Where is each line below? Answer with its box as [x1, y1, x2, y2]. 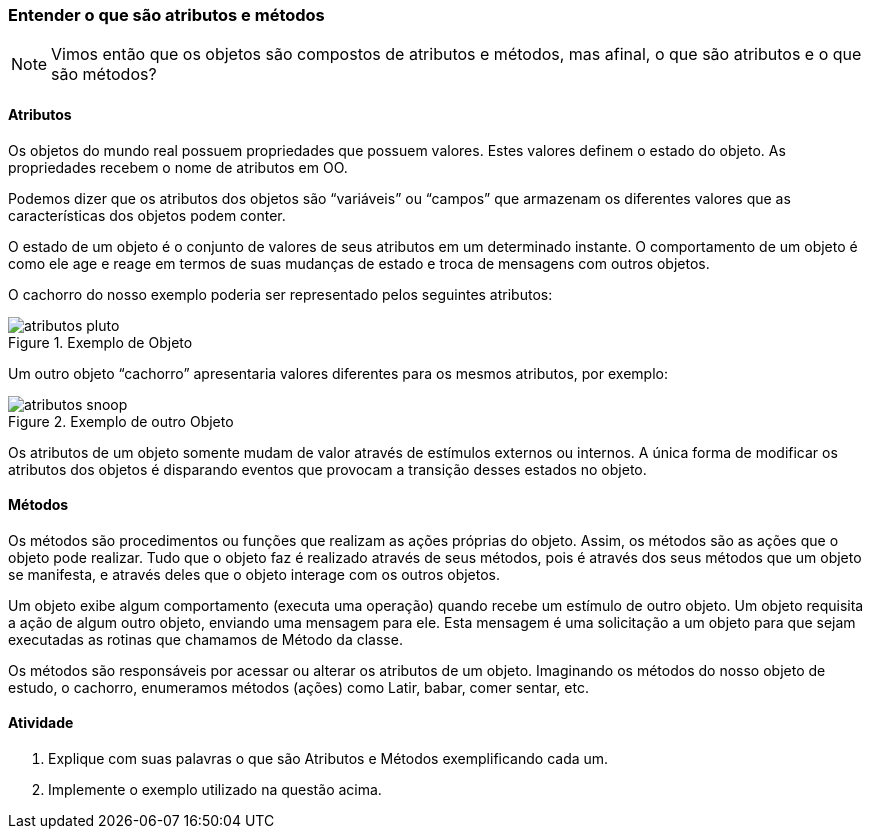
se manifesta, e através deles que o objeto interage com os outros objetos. [8, 565, 501, 583]
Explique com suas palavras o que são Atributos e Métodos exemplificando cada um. [48, 750, 609, 768]
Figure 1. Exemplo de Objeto [8, 333, 193, 351]
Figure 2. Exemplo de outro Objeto [8, 412, 234, 430]
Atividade [8, 714, 74, 732]
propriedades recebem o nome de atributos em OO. [8, 158, 348, 176]
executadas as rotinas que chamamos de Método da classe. [8, 630, 403, 648]
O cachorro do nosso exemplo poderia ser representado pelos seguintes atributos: [8, 285, 553, 303]
